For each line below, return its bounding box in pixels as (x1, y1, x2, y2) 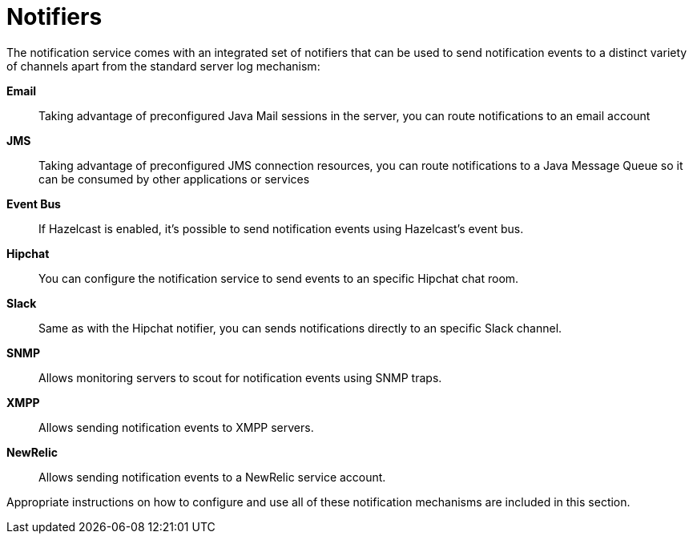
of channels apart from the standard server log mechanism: (6, 58, 320, 73)
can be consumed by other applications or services (38, 171, 310, 186)
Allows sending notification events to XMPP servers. (38, 420, 314, 434)
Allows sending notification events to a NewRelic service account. (38, 469, 386, 484)
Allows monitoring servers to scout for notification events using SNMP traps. (38, 370, 442, 385)
